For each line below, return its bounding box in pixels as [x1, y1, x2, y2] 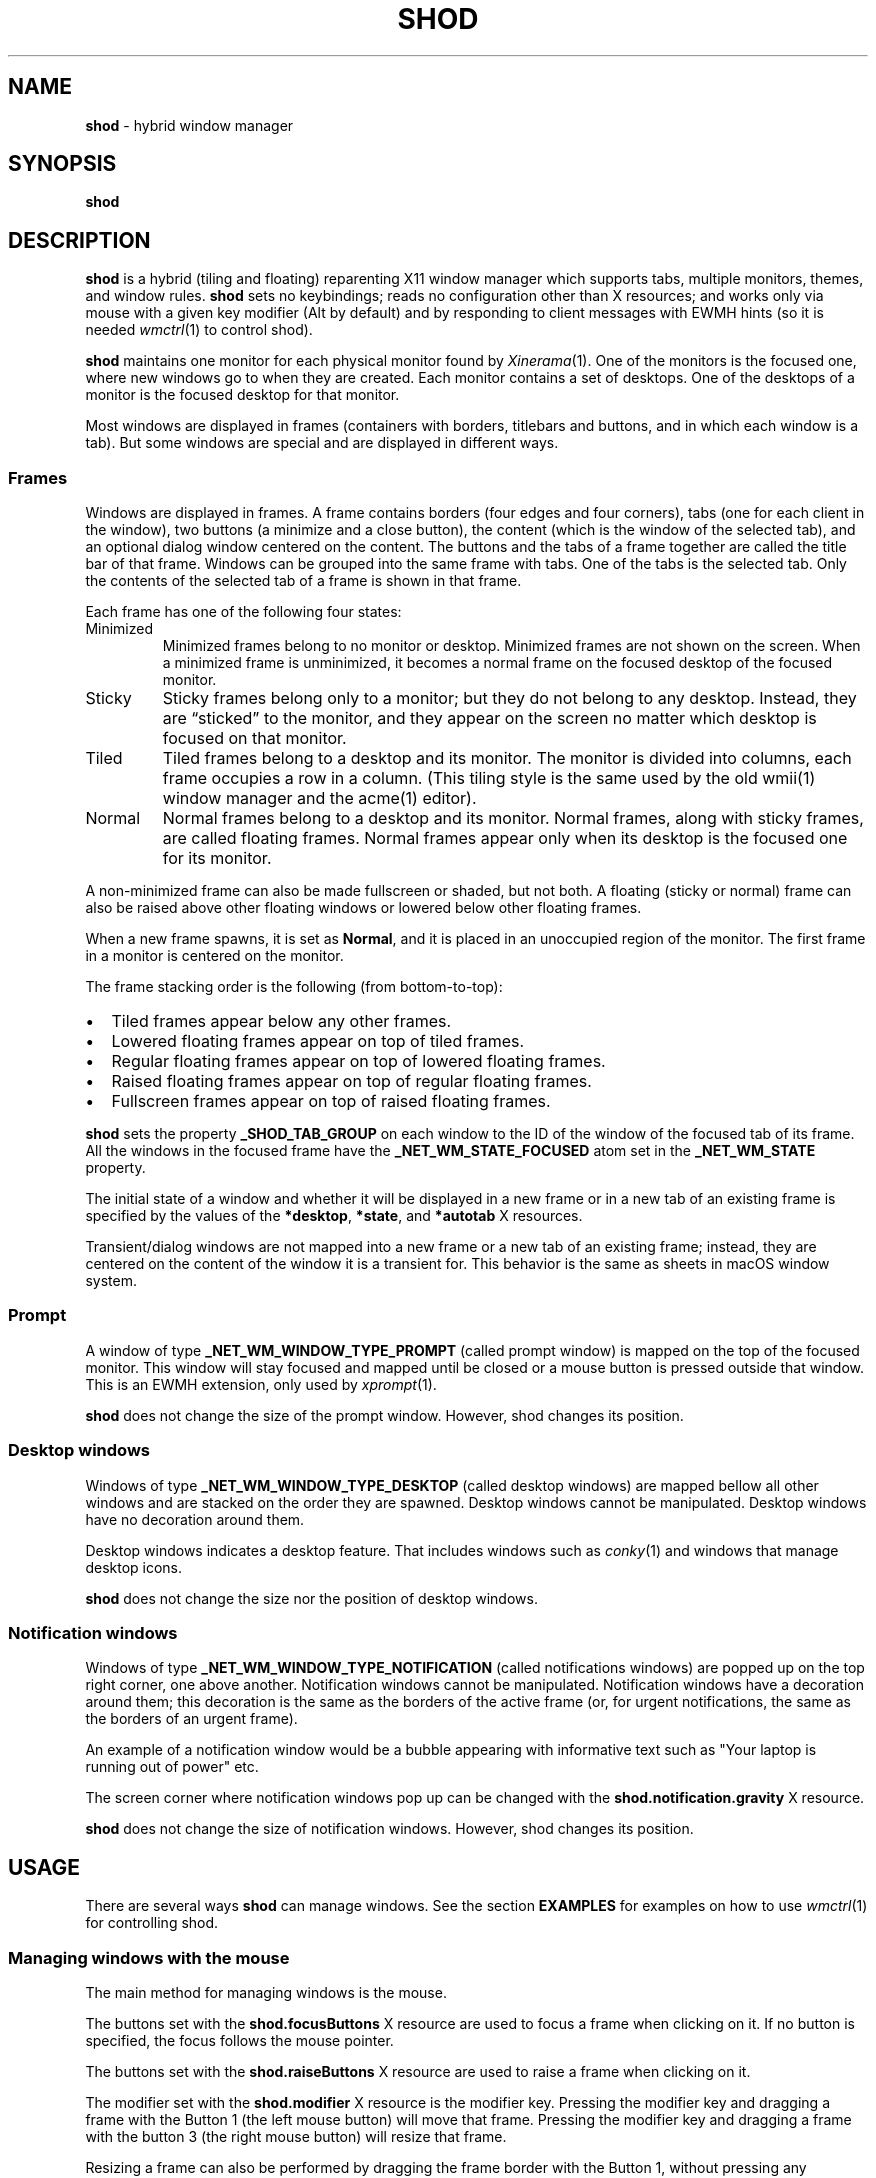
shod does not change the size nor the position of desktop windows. [85, 1589, 538, 1607]
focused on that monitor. [162, 728, 347, 749]
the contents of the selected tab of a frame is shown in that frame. [85, 572, 522, 590]
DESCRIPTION [8, 227, 151, 253]
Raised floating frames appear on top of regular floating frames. [111, 1071, 592, 1092]
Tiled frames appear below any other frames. [111, 1011, 452, 1032]
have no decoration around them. [85, 1510, 305, 1528]
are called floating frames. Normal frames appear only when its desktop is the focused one [162, 828, 848, 849]
